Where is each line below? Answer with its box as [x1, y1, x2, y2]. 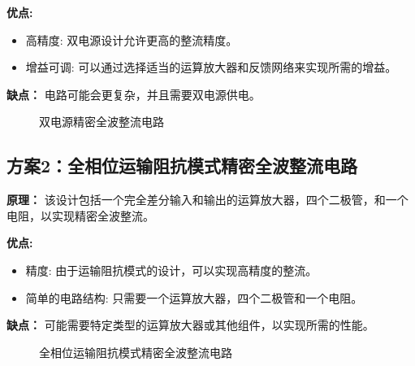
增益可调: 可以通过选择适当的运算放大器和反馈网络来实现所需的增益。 [25, 59, 397, 76]
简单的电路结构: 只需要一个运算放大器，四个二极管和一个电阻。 [25, 289, 363, 306]
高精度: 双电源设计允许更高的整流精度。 [25, 31, 238, 48]
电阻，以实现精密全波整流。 [6, 207, 154, 224]
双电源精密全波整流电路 [39, 113, 164, 130]
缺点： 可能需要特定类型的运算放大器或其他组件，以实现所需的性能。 [6, 316, 374, 333]
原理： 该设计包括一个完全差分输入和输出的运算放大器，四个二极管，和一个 [6, 191, 409, 208]
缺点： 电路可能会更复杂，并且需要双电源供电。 [6, 85, 261, 102]
